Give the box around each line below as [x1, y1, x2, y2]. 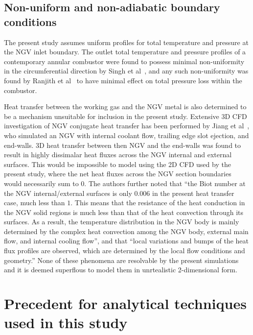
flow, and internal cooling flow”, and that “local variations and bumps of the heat [4, 236, 249, 246]
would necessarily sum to [4, 178, 79, 188]
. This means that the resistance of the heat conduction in [70, 197, 245, 208]
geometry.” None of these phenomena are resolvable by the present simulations [4, 255, 239, 265]
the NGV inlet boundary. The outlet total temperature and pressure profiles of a [4, 47, 246, 57]
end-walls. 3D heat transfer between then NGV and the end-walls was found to [4, 140, 241, 150]
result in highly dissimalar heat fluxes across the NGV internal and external [4, 149, 232, 160]
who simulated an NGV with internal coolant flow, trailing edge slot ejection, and [4, 130, 249, 140]
